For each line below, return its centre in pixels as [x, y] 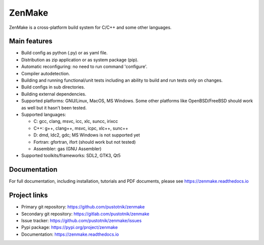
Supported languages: [44, 114]
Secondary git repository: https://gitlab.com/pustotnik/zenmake [85, 214]
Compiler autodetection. [46, 73]
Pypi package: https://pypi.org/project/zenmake [70, 227]
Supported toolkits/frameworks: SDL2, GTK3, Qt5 [71, 156]
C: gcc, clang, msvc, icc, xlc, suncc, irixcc [76, 121]
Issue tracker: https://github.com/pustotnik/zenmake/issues [81, 221]
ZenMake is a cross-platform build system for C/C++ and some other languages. [90, 27]
